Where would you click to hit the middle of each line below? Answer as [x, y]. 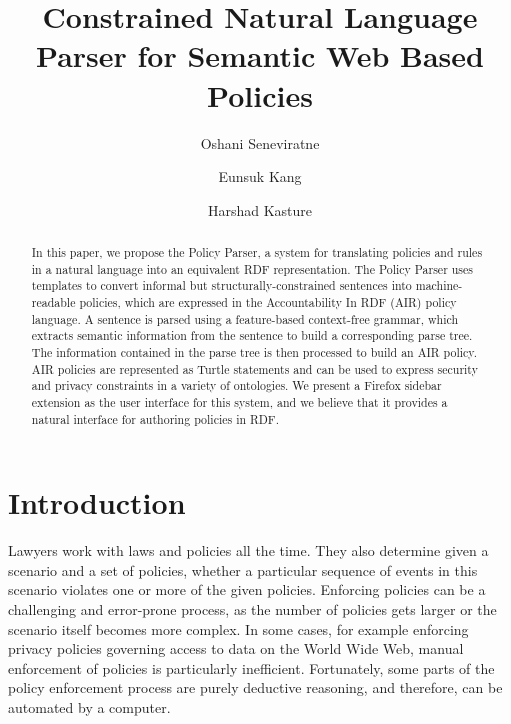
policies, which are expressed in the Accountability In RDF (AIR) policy [268, 302]
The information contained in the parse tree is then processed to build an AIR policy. [254, 352]
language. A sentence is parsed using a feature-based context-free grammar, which [245, 318]
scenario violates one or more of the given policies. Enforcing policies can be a [247, 589]
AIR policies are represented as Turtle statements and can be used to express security [254, 368]
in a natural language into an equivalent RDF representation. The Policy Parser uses [252, 268]
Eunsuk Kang [260, 176]
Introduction [97, 502]
